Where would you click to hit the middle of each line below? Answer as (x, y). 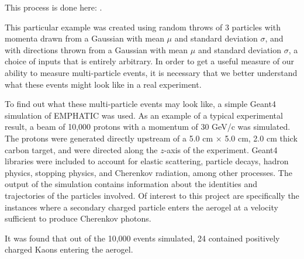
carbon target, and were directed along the (81, 149)
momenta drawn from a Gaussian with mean (84, 38)
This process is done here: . (53, 7)
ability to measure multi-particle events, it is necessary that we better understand (151, 72)
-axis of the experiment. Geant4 (221, 149)
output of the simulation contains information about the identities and (131, 184)
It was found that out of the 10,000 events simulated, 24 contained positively (142, 238)
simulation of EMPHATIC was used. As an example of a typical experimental (144, 115)
